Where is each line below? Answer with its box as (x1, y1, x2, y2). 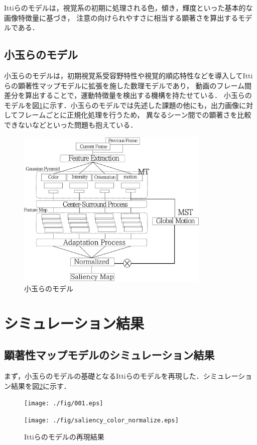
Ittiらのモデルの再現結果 (24, 431, 104, 441)
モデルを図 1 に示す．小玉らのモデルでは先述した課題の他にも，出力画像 (4, 99, 239, 110)
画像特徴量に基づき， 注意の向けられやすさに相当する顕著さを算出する (4, 12, 238, 23)
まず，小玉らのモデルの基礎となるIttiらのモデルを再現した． (4, 371, 203, 381)
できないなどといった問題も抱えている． (4, 119, 138, 130)
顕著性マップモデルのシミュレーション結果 (4, 347, 215, 363)
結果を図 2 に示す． (11, 380, 71, 391)
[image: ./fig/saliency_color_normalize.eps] (24, 417, 179, 424)
